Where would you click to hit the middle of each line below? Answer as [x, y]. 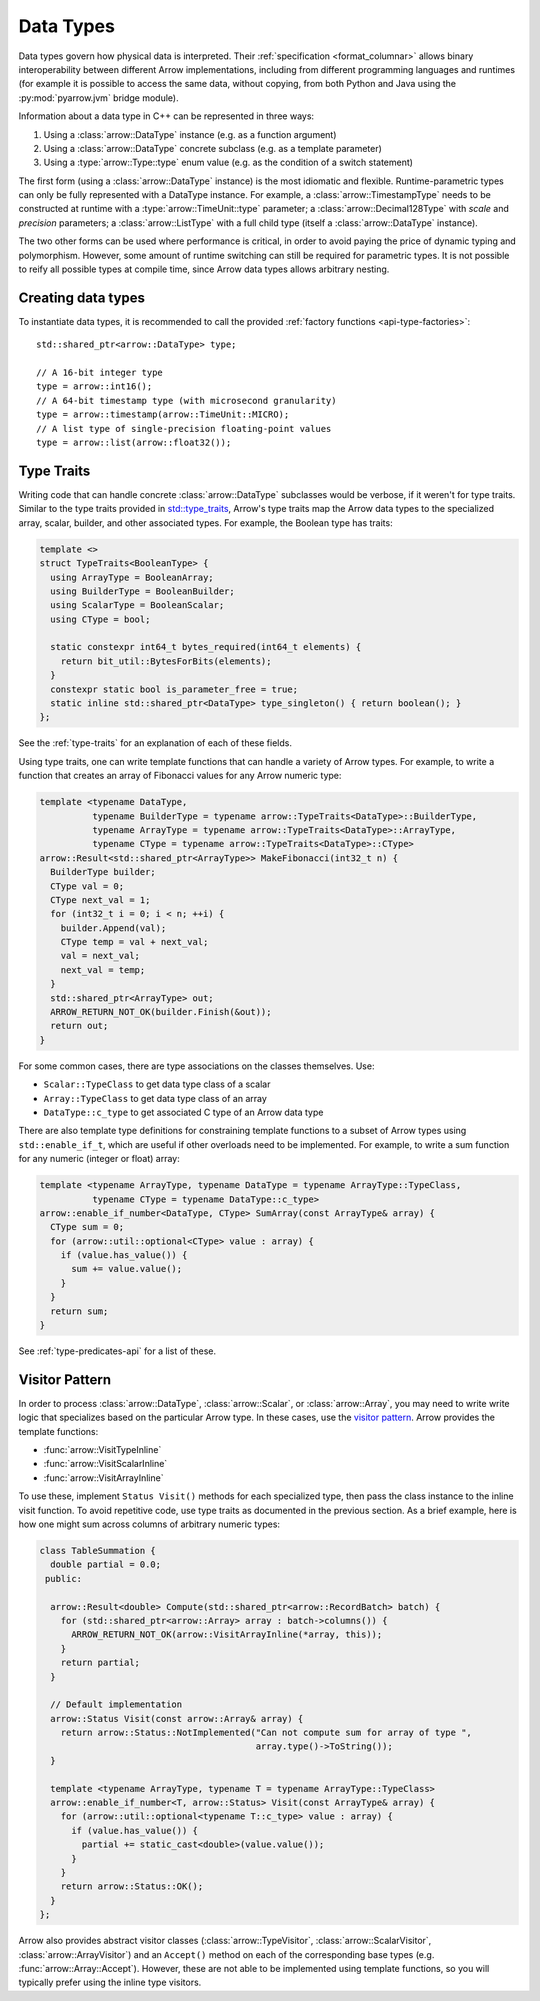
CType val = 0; [87, 886]
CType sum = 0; [87, 1227]
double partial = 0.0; [106, 1564]
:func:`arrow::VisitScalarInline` [105, 1464]
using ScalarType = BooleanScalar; [137, 605]
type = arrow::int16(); [94, 386]
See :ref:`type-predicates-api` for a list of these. [117, 1351]
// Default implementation [116, 1704]
